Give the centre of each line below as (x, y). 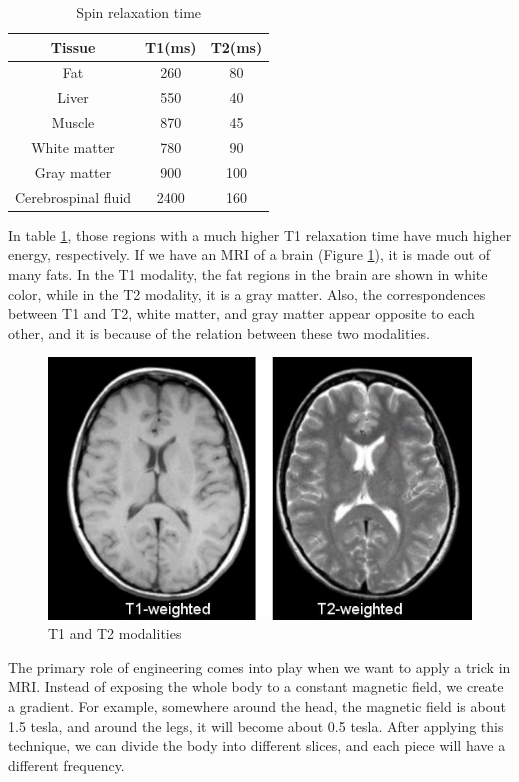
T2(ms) (236, 46)
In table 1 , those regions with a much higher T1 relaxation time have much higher (260, 234)
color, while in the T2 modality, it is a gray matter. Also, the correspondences (247, 293)
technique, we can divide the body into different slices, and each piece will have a (257, 745)
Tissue (73, 46)
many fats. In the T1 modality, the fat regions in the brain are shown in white (248, 273)
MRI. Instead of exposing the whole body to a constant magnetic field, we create (256, 686)
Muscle (73, 122)
